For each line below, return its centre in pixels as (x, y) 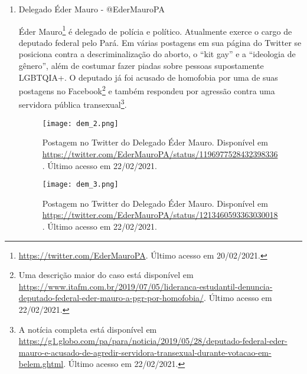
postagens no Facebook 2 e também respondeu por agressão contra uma (147, 90)
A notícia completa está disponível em (88, 329)
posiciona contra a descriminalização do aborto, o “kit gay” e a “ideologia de (157, 54)
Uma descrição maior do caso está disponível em (106, 275)
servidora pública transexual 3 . (73, 104)
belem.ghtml (41, 364)
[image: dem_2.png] (80, 123)
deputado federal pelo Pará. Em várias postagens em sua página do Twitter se (160, 42)
